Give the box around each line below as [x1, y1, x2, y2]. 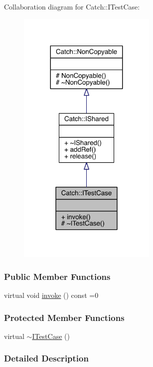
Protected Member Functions [4, 311, 125, 323]
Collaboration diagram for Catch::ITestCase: [4, 2, 140, 12]
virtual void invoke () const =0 [4, 290, 99, 300]
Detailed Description [4, 352, 89, 364]
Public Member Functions [4, 270, 111, 282]
